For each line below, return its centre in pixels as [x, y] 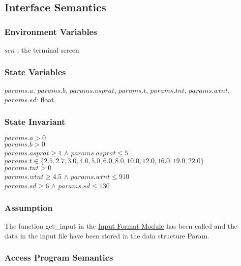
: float [45, 100]
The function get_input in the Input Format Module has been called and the [121, 226]
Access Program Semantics [59, 257]
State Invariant [35, 121]
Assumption [29, 207]
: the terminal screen [48, 50]
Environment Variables [51, 31]
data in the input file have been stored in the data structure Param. [107, 235]
